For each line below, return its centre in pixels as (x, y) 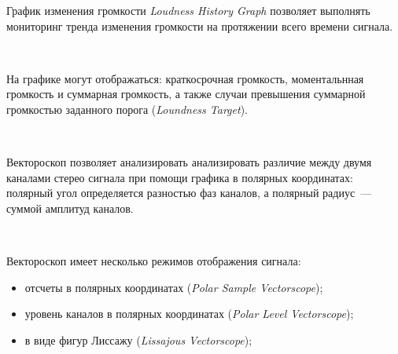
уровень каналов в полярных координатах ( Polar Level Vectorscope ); (189, 314)
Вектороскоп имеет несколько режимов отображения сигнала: (154, 261)
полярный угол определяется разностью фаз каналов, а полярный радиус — (189, 193)
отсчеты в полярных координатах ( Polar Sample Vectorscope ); (174, 287)
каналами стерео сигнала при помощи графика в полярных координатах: (180, 177)
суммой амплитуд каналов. (70, 208)
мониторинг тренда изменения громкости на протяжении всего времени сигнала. (200, 26)
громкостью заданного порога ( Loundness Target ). (127, 109)
